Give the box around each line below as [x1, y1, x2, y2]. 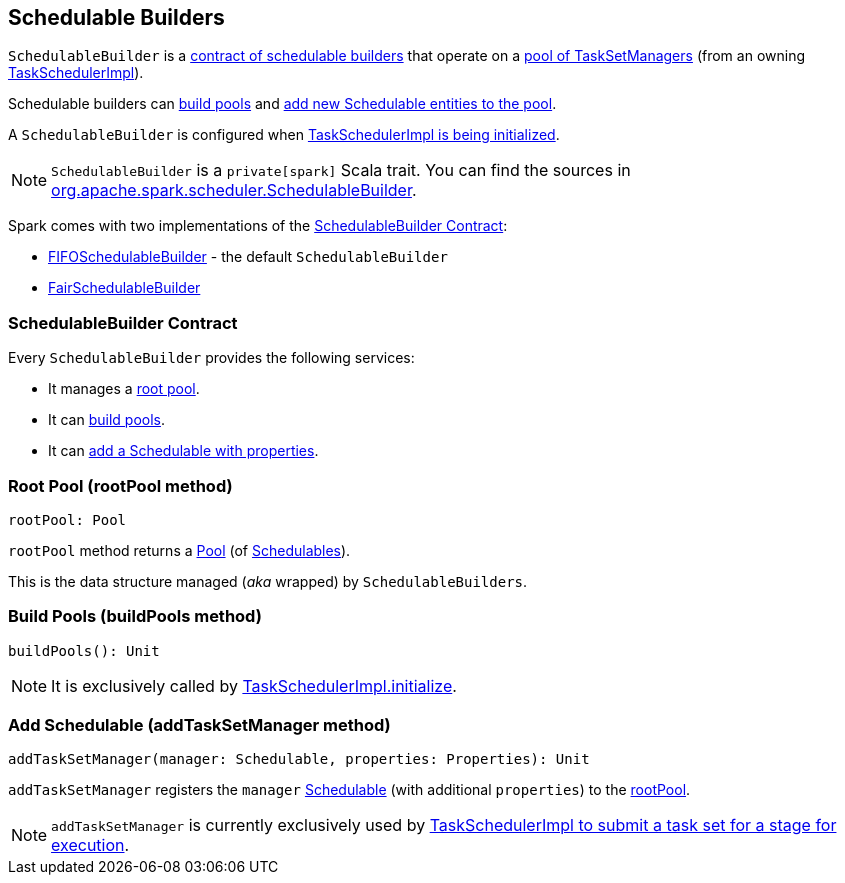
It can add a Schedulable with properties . [48, 442, 319, 460]
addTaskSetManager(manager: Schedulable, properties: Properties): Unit [8, 751, 590, 768]
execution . [51, 835, 130, 856]
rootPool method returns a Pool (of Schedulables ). [8, 541, 351, 559]
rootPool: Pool [8, 511, 127, 528]
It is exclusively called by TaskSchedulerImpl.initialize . [51, 675, 457, 696]
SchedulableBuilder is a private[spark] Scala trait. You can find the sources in [51, 160, 631, 181]
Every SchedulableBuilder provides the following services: [8, 349, 415, 367]
